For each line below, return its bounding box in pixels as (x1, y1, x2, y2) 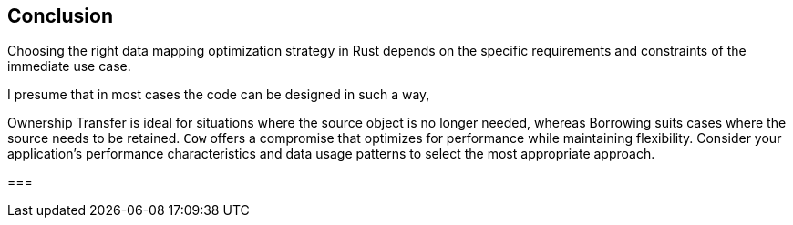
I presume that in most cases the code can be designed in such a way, (7, 87, 430, 103)
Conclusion (7, 5, 114, 27)
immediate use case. (7, 58, 131, 75)
